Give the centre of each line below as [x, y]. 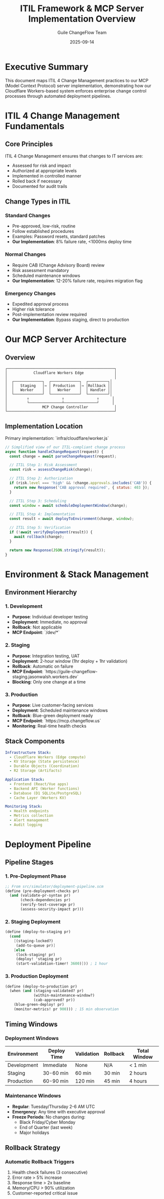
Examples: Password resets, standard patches [59, 237]
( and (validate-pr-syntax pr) [40, 896]
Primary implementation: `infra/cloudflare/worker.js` [57, 438]
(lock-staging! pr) [36, 954]
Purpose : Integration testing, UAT [46, 656]
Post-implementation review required [49, 314]
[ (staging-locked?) [34, 941]
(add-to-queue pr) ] [36, 945]
